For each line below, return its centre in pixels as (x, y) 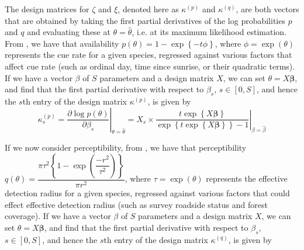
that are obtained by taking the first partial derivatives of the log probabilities (145, 20)
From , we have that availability (62, 43)
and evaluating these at (69, 32)
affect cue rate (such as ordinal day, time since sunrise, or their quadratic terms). (150, 66)
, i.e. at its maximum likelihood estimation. (209, 32)
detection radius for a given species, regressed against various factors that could (147, 192)
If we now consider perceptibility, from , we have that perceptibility (126, 147)
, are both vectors (267, 9)
